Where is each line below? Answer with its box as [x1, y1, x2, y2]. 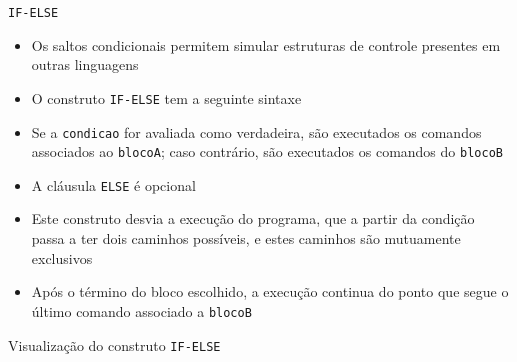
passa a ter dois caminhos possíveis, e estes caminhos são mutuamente [31, 228, 461, 249]
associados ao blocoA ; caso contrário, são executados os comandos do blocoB [31, 141, 503, 162]
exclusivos [31, 247, 93, 268]
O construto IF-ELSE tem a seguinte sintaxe [31, 87, 302, 108]
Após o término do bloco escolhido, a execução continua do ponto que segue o [31, 281, 509, 302]
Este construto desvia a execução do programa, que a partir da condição [31, 208, 475, 229]
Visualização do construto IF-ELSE [8, 334, 221, 355]
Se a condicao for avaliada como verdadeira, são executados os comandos [31, 121, 482, 142]
